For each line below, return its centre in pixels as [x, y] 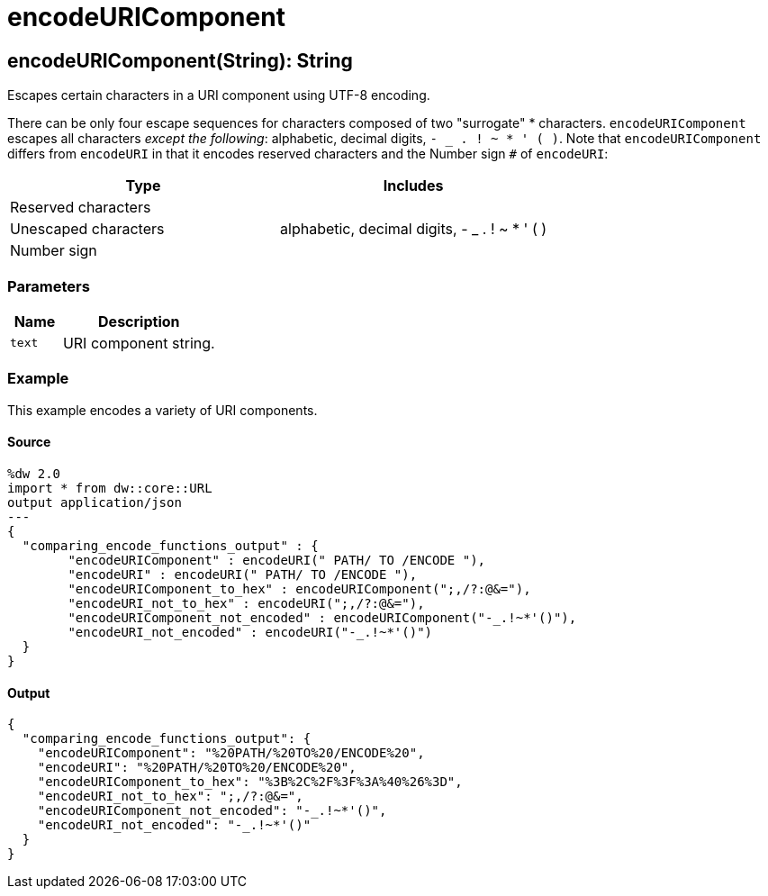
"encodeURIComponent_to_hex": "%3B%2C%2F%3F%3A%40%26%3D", [250, 782]
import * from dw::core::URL [110, 488]
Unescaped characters [87, 229]
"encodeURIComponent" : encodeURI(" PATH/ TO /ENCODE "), [277, 560]
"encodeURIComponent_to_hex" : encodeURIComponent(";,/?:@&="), [299, 588]
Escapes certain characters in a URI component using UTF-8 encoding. [219, 95]
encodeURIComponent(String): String [180, 60]
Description [139, 321]
